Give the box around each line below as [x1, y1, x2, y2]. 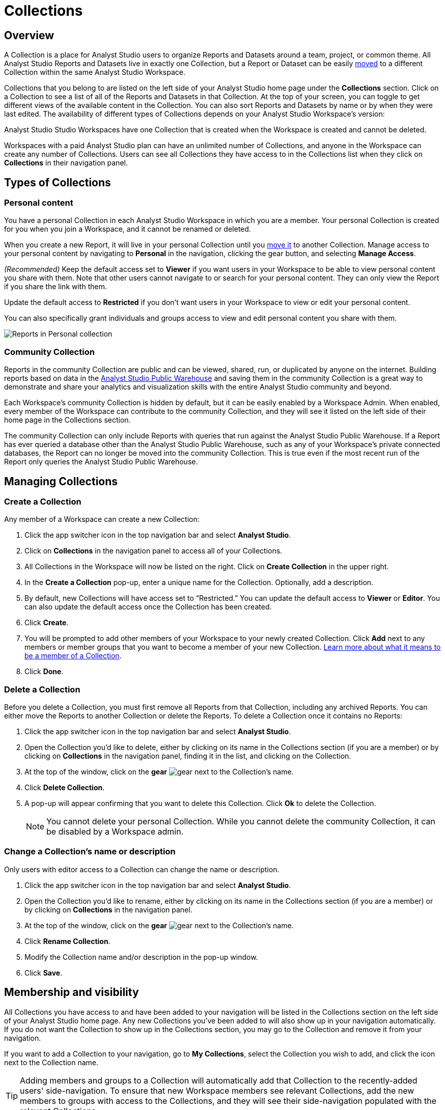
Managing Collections [4, 475, 118, 488]
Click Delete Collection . [24, 783, 105, 792]
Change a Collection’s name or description [4, 846, 176, 857]
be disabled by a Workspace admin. [46, 826, 184, 837]
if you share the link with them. [4, 282, 107, 291]
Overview [4, 29, 54, 42]
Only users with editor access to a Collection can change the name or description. [4, 865, 280, 874]
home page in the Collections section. [4, 415, 131, 425]
